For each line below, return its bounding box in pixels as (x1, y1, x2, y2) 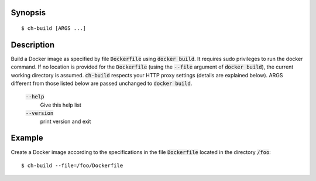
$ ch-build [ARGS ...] (21, 25, 87, 32)
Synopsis (11, 8, 46, 18)
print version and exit (40, 118, 91, 125)
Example (11, 133, 43, 143)
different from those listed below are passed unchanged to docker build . (11, 80, 193, 87)
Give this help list (40, 101, 82, 108)
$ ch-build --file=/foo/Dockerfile (21, 162, 123, 169)
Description (11, 40, 55, 50)
